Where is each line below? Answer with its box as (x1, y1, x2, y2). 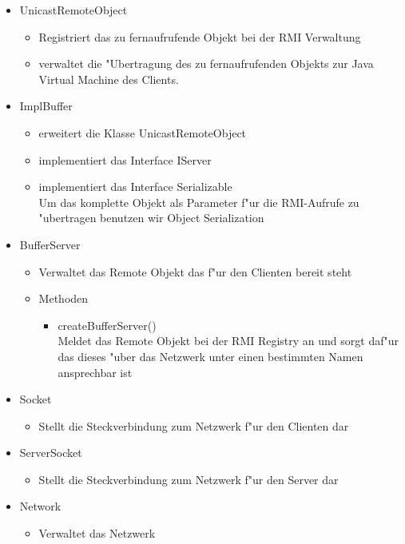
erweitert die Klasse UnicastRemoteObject (38, 124, 247, 141)
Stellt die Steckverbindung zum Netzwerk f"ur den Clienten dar (38, 417, 349, 434)
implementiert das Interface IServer (38, 151, 212, 168)
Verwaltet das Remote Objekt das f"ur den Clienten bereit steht (38, 263, 352, 280)
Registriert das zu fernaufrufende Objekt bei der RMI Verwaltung (38, 28, 361, 45)
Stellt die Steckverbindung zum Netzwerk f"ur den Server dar (38, 471, 339, 487)
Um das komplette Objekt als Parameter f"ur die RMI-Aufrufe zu (38, 193, 359, 210)
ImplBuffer (19, 97, 73, 114)
